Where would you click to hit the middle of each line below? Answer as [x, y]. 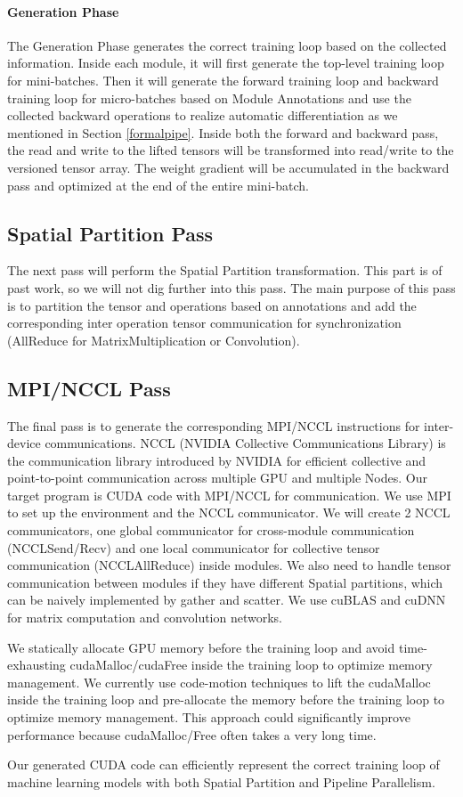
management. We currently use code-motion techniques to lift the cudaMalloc [219, 682]
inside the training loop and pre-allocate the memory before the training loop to [226, 699]
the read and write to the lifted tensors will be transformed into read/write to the [231, 150]
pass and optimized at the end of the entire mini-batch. [158, 185]
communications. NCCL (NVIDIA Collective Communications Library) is [245, 443]
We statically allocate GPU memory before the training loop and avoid [201, 647]
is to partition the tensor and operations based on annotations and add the [212, 305]
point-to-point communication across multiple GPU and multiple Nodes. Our [217, 478]
